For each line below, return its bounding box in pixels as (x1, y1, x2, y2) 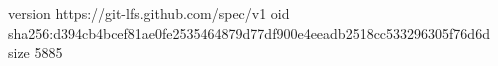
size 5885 (8, 42, 63, 63)
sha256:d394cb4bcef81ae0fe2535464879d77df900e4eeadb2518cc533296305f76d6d (8, 22, 490, 43)
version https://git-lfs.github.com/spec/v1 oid (8, 3, 290, 23)
